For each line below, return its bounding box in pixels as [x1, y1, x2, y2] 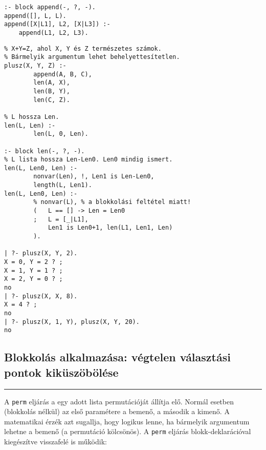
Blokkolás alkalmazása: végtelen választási [4, 349, 231, 365]
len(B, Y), [33, 87, 70, 95]
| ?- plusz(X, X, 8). [4, 292, 78, 300]
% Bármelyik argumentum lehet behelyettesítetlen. [4, 53, 180, 61]
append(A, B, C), [33, 70, 92, 78]
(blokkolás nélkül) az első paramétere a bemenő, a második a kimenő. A [4, 406, 230, 417]
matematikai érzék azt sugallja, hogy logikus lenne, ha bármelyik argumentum [4, 416, 250, 426]
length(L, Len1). [33, 181, 92, 189]
